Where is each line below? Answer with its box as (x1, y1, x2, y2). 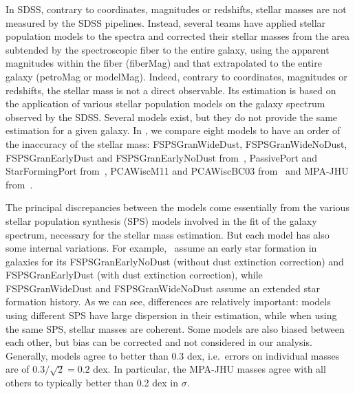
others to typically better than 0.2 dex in (6, 375, 179, 390)
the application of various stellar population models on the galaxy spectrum (6, 96, 325, 111)
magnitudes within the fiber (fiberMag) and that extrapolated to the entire (6, 56, 322, 70)
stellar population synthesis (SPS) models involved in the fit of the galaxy (6, 213, 317, 228)
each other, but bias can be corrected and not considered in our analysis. (6, 335, 312, 349)
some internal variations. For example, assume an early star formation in (6, 241, 317, 255)
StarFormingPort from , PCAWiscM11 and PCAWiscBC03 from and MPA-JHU (6, 164, 349, 178)
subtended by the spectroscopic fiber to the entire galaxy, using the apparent (6, 42, 330, 56)
